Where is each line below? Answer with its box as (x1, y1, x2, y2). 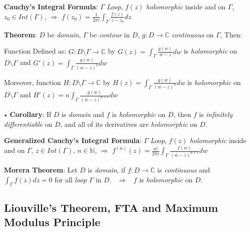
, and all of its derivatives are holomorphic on (60, 118, 198, 129)
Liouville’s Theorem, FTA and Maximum (4, 200, 218, 215)
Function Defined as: (4, 46, 67, 56)
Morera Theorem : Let (4, 164, 78, 174)
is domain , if (88, 164, 125, 174)
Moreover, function (4, 77, 61, 87)
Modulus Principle (4, 214, 101, 230)
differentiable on (4, 118, 52, 129)
